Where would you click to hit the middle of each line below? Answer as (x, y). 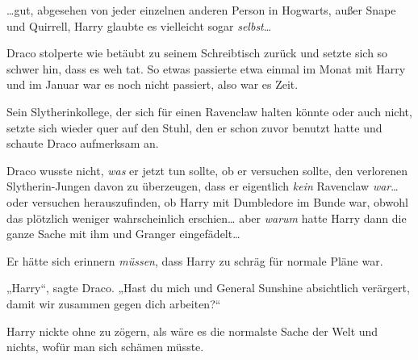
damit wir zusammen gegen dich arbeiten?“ (114, 303)
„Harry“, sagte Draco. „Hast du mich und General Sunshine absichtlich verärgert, (208, 288)
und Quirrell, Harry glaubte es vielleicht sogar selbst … (139, 25)
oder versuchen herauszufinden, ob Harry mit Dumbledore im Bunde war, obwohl (207, 201)
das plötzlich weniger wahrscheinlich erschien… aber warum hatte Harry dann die (207, 218)
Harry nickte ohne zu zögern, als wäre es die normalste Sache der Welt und (192, 331)
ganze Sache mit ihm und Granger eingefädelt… (123, 234)
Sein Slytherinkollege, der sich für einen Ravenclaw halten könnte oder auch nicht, (209, 111)
